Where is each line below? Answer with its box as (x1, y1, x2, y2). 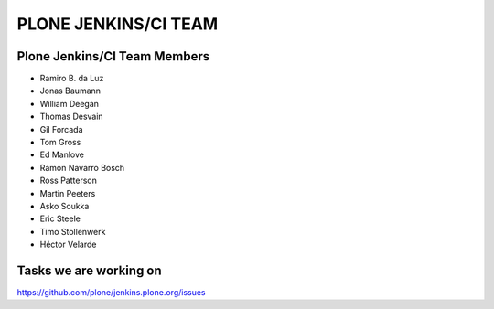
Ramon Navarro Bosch (39, 162, 125, 173)
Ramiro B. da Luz (39, 73, 104, 84)
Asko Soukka (39, 200, 90, 211)
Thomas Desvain (39, 111, 104, 123)
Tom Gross (39, 137, 81, 148)
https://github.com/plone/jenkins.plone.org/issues (16, 287, 206, 298)
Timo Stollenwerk (39, 226, 106, 237)
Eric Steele (39, 213, 81, 224)
